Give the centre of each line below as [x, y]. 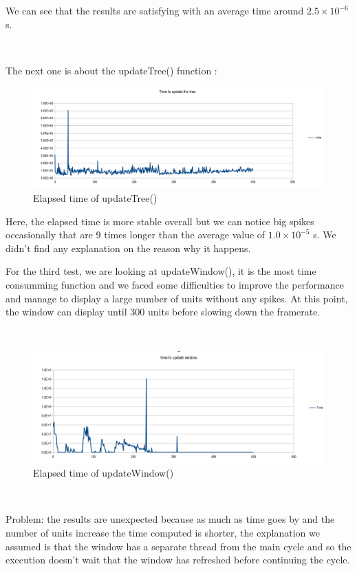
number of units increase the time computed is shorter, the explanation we [163, 532]
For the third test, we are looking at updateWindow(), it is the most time [161, 271]
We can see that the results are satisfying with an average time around [155, 10]
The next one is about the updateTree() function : [111, 70]
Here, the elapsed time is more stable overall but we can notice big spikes [160, 221]
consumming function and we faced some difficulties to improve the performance [175, 284]
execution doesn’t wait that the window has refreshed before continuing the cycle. [178, 560]
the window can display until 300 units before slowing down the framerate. [163, 312]
